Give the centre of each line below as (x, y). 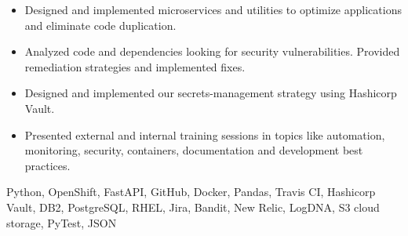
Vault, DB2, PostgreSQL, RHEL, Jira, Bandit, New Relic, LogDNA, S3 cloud (193, 207)
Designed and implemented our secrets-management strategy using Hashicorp (211, 93)
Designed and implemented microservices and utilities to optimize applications (213, 9)
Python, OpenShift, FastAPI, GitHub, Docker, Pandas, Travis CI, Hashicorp (191, 192)
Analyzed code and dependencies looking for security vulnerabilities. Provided (212, 51)
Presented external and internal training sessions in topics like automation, (205, 134)
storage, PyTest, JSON (62, 222)
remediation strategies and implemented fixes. (135, 66)
